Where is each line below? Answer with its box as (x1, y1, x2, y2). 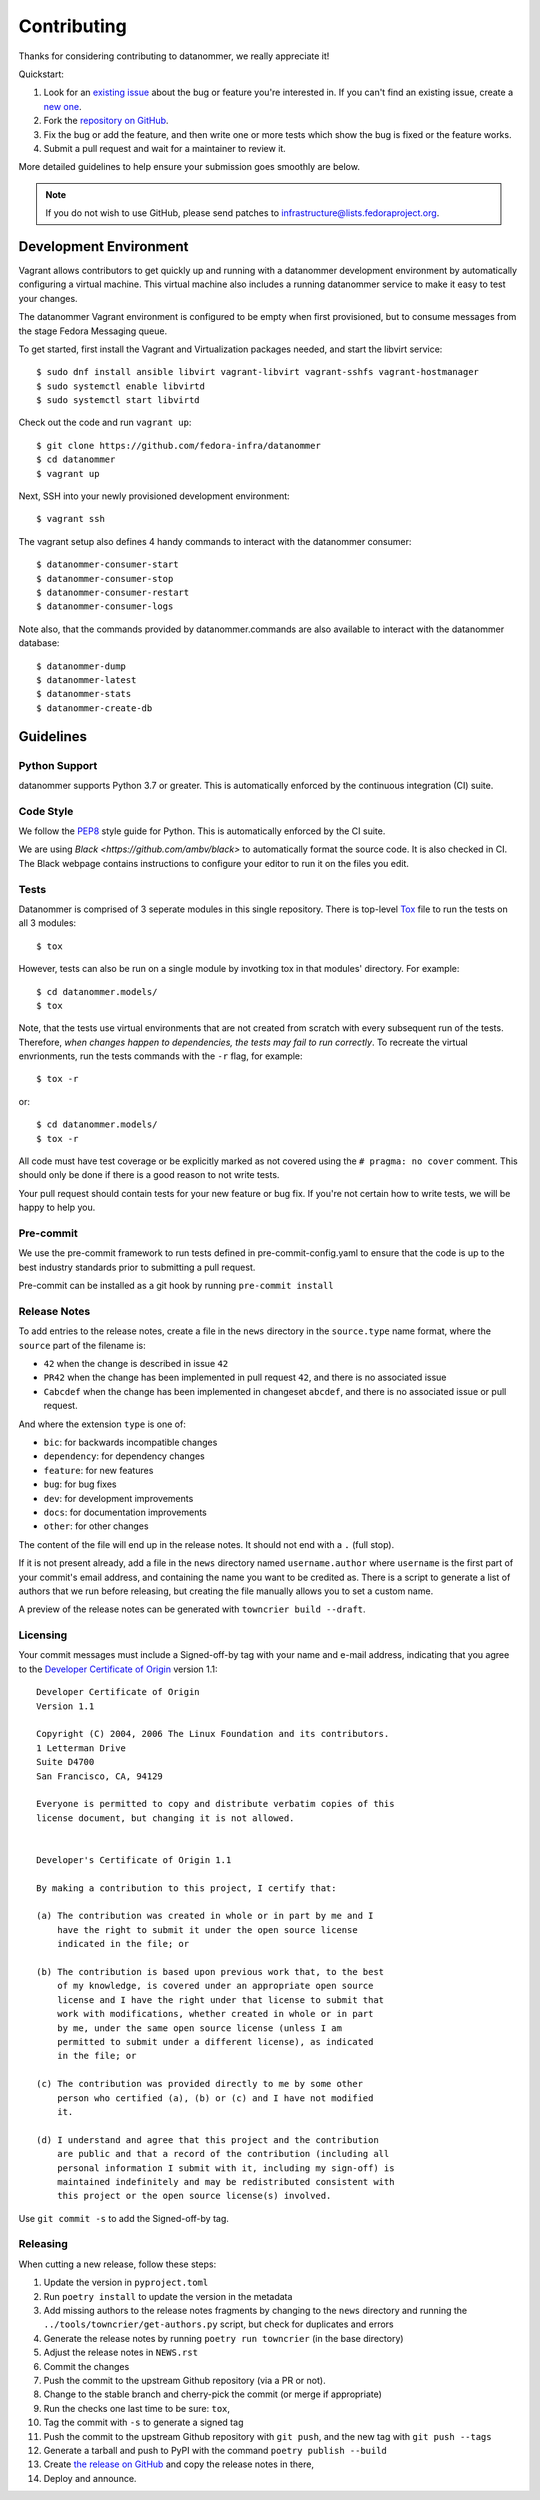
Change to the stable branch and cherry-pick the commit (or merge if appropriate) (43, 2388, 382, 2400)
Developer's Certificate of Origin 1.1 (36, 1854, 232, 1865)
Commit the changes (43, 2360, 130, 2372)
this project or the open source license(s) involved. (56, 2190, 332, 2202)
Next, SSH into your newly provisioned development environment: (18, 490, 290, 502)
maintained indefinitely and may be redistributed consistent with (56, 2176, 395, 2187)
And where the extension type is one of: (18, 1418, 187, 1430)
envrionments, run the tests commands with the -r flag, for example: (18, 1050, 304, 1062)
